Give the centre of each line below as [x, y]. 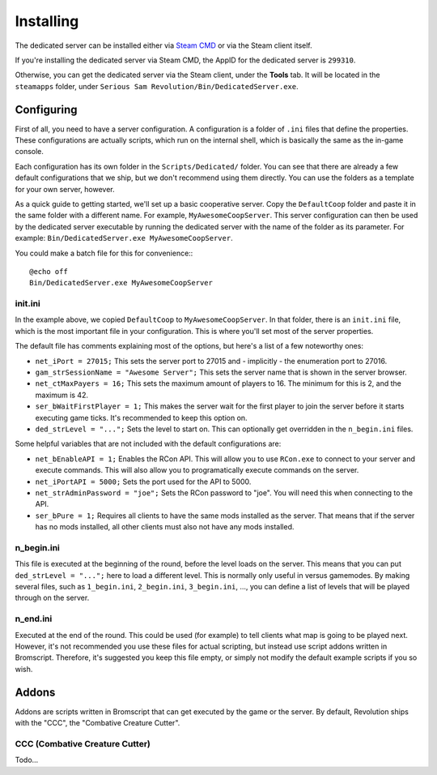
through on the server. [52, 598]
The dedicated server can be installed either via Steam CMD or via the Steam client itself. [164, 45]
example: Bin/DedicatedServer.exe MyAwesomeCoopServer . [124, 238]
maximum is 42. [62, 395]
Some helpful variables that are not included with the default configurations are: [148, 444]
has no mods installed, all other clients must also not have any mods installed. [165, 527]
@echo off [49, 271]
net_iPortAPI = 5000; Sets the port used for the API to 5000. [143, 482]
